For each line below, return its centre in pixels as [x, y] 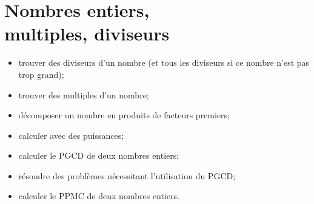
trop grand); [41, 74]
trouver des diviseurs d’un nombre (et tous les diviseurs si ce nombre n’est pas [164, 62]
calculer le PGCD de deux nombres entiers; [99, 155]
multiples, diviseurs [87, 33]
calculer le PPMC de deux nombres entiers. [99, 196]
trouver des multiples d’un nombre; [84, 94]
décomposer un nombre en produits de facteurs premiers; [124, 115]
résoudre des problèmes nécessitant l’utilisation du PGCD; [127, 175]
